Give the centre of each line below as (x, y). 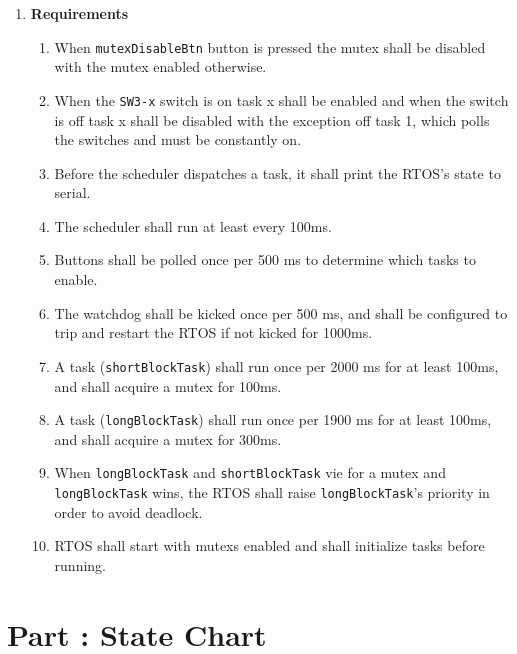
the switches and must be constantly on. (178, 139)
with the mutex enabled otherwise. (160, 66)
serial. (72, 192)
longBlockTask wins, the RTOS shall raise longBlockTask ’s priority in (272, 492)
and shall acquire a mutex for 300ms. (168, 438)
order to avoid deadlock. (128, 511)
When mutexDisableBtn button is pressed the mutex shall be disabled (270, 46)
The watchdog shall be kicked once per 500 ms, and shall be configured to (281, 312)
